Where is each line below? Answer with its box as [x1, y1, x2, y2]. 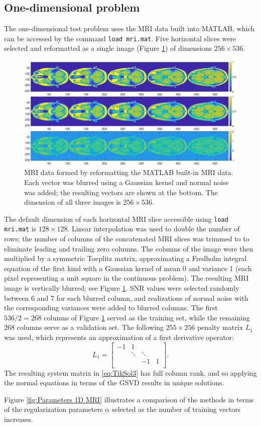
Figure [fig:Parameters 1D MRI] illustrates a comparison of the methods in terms [4, 394, 254, 404]
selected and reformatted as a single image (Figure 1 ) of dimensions [4, 43, 212, 53]
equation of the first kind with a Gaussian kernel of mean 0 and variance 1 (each [4, 263, 252, 273]
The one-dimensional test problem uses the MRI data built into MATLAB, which [4, 23, 255, 34]
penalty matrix [197, 322, 243, 332]
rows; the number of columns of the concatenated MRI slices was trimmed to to [4, 233, 249, 244]
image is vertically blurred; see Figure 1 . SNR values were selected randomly [4, 282, 239, 293]
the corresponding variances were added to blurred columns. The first [4, 302, 218, 313]
